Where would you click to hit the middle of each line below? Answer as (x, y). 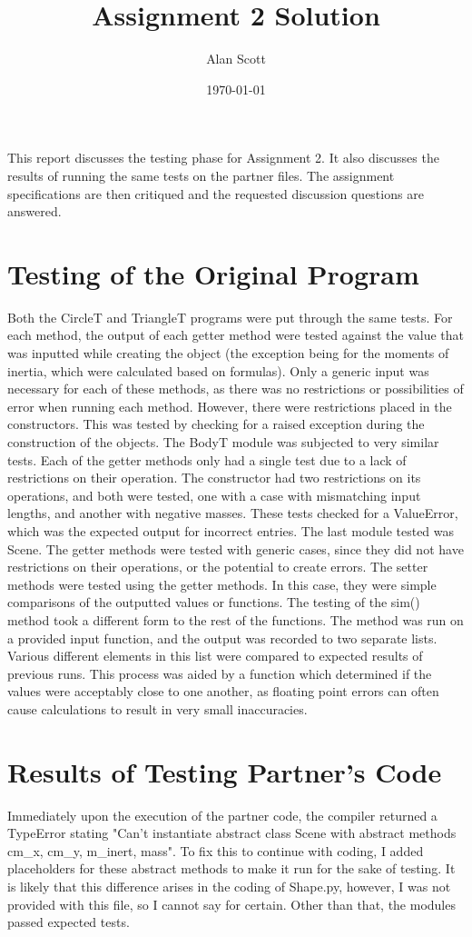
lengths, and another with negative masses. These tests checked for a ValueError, (233, 513)
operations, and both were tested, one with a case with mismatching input (214, 495)
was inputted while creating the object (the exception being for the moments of (228, 353)
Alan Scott (236, 59)
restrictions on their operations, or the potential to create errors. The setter (218, 567)
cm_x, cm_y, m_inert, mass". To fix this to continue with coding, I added (216, 850)
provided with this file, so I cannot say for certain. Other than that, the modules (231, 904)
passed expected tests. (69, 922)
